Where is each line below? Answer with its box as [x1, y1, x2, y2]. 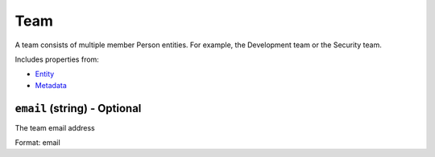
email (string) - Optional [14, 101, 142, 115]
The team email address [14, 123, 96, 132]
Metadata [35, 80, 68, 90]
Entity [35, 69, 55, 79]
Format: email [14, 138, 60, 147]
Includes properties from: [14, 54, 100, 64]
